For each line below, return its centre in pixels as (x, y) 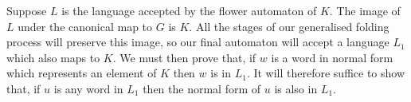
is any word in (88, 88)
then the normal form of (202, 88)
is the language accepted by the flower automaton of (189, 10)
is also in (296, 88)
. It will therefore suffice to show (326, 73)
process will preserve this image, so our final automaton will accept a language (198, 42)
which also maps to (53, 57)
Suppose (27, 10)
